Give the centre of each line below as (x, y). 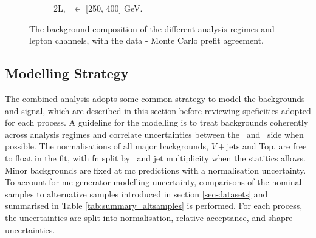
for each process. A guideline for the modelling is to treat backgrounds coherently (157, 122)
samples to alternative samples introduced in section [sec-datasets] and (136, 193)
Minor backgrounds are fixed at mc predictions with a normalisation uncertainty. (156, 170)
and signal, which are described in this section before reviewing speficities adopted (158, 110)
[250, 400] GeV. (114, 8)
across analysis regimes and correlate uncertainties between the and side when (154, 134)
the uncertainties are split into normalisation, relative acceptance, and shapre (149, 217)
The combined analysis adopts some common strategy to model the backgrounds (155, 98)
